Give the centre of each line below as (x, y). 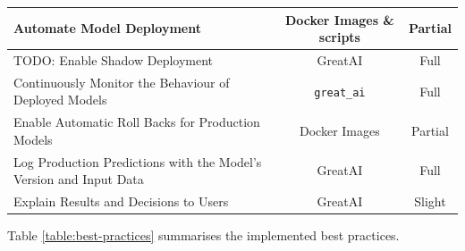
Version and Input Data (79, 179)
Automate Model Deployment (107, 28)
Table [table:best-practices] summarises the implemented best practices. (203, 235)
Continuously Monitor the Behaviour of (122, 82)
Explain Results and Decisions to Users (121, 201)
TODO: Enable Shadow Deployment (114, 59)
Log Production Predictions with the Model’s (138, 161)
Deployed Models (60, 100)
